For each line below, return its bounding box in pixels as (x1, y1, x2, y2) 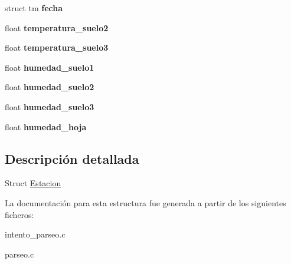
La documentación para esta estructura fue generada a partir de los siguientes (5, 196, 286, 209)
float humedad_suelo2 (5, 81, 94, 93)
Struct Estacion (5, 177, 61, 189)
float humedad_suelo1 (5, 61, 94, 73)
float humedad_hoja (5, 120, 87, 133)
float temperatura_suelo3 (5, 41, 109, 54)
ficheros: (5, 208, 34, 220)
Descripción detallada (5, 149, 139, 167)
